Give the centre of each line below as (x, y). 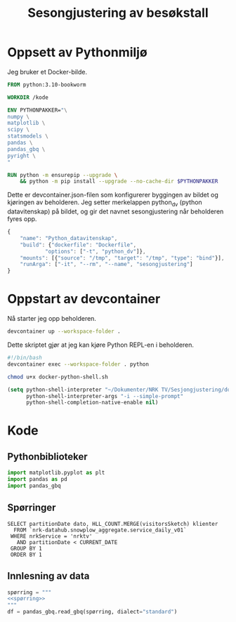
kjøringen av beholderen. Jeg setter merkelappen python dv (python (105, 203)
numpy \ (19, 117)
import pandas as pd (38, 479)
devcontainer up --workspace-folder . (64, 331)
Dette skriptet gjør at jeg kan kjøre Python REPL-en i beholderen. (101, 345)
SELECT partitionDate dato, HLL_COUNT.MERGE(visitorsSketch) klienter (113, 524)
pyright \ (22, 156)
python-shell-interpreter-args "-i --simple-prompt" (105, 396)
